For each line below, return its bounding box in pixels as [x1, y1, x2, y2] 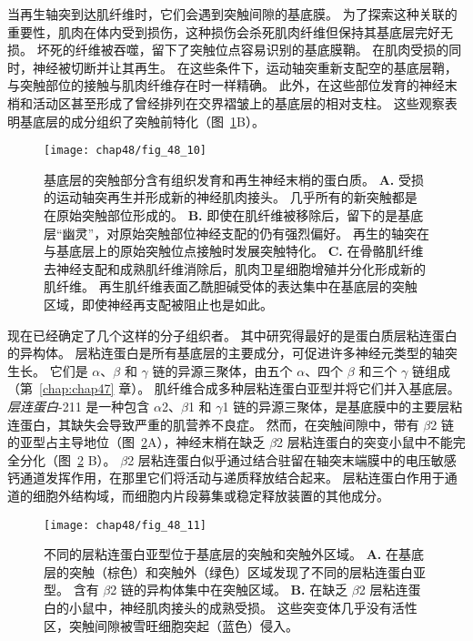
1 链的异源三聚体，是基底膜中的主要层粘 [222, 396, 463, 415]
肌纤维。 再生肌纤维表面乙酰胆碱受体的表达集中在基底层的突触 [44, 277, 418, 296]
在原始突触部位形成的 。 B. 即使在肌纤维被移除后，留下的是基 [44, 206, 411, 224]
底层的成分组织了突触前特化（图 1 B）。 [32, 111, 265, 130]
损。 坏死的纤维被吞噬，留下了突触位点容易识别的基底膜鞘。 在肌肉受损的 [7, 40, 449, 59]
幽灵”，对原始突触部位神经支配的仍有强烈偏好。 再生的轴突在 [62, 223, 429, 242]
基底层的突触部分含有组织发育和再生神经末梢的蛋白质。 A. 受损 [44, 169, 424, 188]
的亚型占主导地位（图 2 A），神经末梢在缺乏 [7, 432, 266, 452]
